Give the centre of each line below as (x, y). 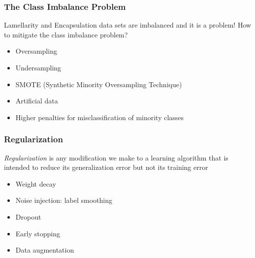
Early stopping (38, 233)
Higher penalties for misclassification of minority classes (100, 117)
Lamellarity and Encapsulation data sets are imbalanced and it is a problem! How (128, 25)
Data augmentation (45, 250)
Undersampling (38, 67)
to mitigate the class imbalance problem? (66, 34)
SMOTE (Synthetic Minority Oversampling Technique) (99, 84)
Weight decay (36, 183)
